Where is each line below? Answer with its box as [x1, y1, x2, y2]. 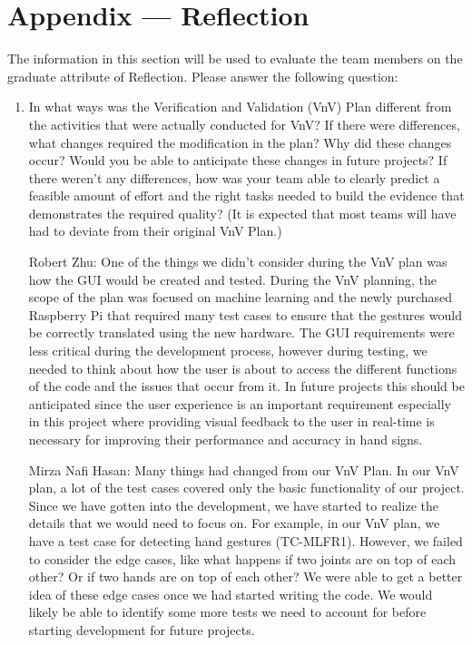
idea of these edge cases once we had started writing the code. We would [28, 584, 433, 603]
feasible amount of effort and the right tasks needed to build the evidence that [28, 186, 465, 205]
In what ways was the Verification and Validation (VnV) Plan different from [28, 97, 452, 116]
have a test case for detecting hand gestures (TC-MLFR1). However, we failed [28, 531, 463, 550]
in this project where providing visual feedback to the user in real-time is [28, 412, 435, 431]
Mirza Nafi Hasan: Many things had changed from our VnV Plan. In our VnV [28, 460, 459, 479]
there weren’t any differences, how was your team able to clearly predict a [28, 168, 440, 187]
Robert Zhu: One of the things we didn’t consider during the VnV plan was [28, 252, 447, 271]
